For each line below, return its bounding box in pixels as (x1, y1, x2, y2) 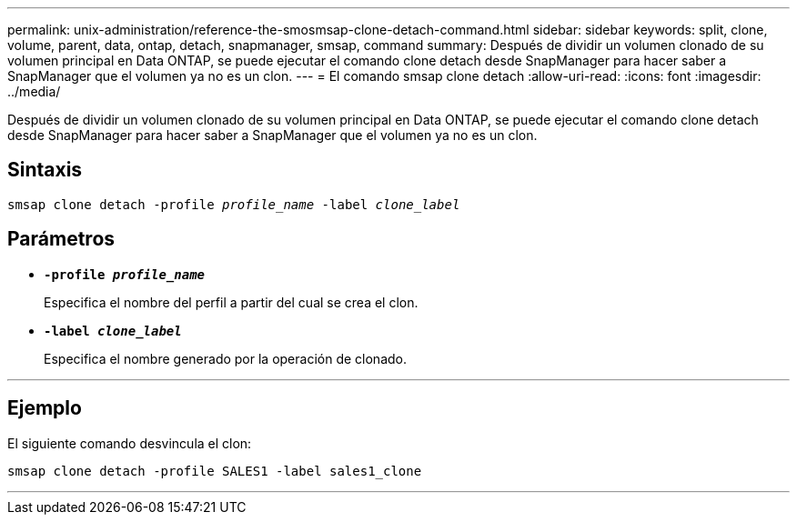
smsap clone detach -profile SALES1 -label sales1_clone (7, 463, 422, 478)
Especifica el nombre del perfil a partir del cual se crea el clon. (44, 294, 419, 310)
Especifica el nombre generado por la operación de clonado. (44, 350, 407, 366)
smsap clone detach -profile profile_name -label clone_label (7, 196, 460, 212)
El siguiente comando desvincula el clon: (7, 435, 252, 451)
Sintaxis (7, 158, 83, 182)
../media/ (7, 84, 61, 99)
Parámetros (7, 227, 116, 251)
